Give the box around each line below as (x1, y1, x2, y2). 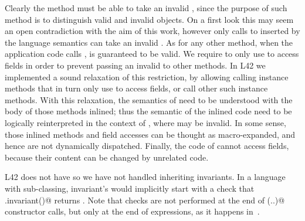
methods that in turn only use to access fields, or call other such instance (5, 82, 268, 94)
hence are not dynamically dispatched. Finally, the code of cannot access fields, (5, 140, 289, 152)
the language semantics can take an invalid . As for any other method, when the (5, 36, 293, 48)
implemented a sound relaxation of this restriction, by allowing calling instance (5, 70, 289, 83)
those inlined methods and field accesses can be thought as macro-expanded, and (5, 128, 296, 140)
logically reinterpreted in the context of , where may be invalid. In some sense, (5, 116, 286, 128)
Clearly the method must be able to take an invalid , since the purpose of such (5, 2, 287, 13)
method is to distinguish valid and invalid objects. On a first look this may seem (5, 13, 294, 25)
